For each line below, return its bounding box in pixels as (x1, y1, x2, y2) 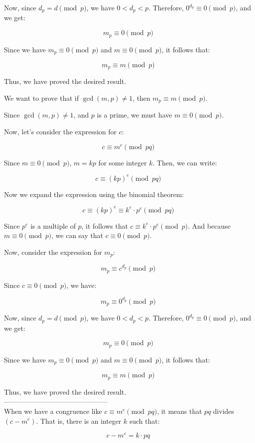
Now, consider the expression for (4, 247, 102, 257)
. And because (187, 220, 231, 231)
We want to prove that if (4, 93, 79, 103)
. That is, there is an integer (36, 415, 121, 426)
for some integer (98, 157, 147, 167)
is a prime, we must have (97, 110, 172, 120)
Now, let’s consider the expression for (4, 126, 117, 137)
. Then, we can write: (152, 157, 217, 167)
